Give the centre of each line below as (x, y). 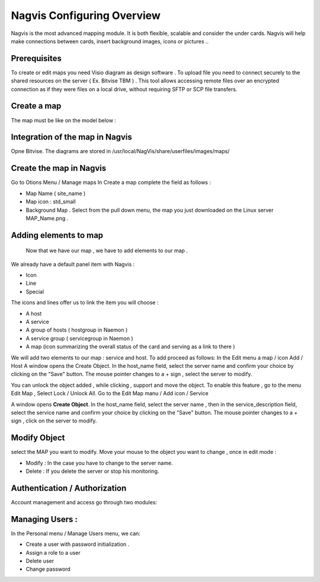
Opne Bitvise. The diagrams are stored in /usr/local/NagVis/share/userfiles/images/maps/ (120, 151)
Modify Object (38, 438)
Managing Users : (44, 519)
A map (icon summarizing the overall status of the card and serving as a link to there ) (130, 346)
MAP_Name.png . (47, 218)
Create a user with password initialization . (78, 544)
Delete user (40, 561)
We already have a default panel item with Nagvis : (73, 264)
